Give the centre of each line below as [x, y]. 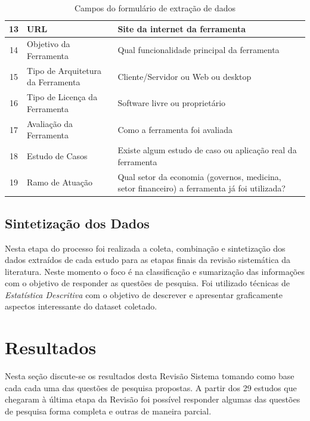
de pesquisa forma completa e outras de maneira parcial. [108, 411]
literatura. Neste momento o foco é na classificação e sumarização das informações [155, 271]
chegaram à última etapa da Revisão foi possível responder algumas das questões [153, 399]
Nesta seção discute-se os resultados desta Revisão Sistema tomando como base [150, 376]
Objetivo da [49, 44]
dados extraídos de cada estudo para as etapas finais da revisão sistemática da [148, 260]
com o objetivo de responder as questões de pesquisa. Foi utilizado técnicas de [147, 283]
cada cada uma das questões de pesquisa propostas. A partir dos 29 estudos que [151, 387]
